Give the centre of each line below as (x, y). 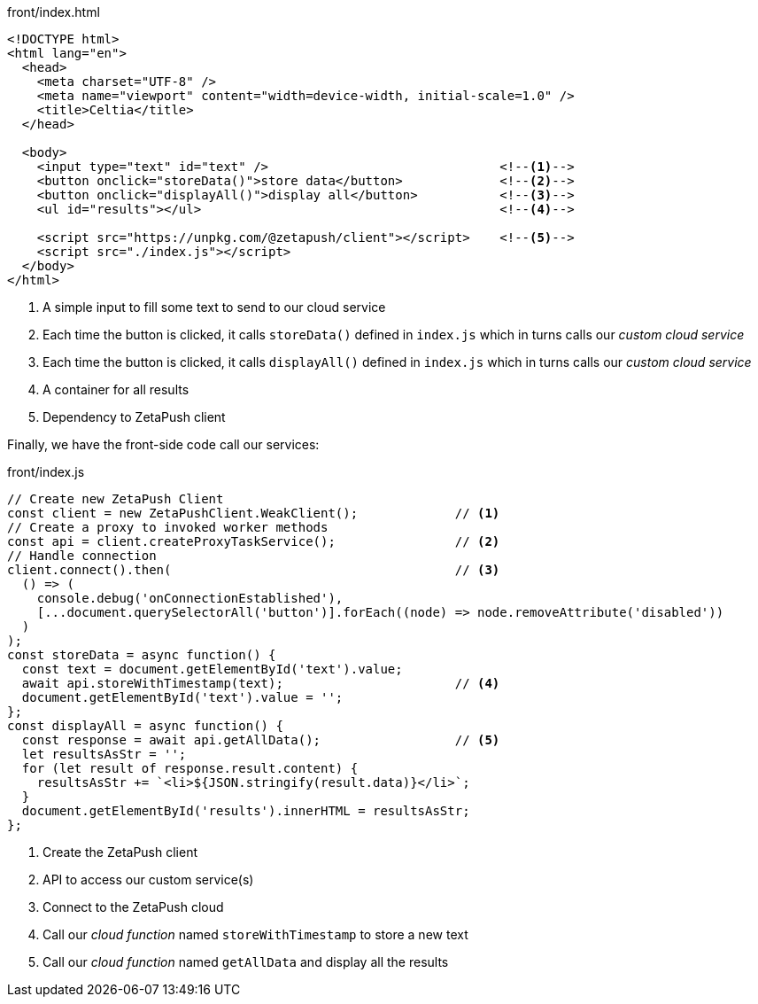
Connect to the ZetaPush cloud (133, 907)
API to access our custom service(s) (148, 879)
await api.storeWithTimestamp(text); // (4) (261, 683)
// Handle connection (82, 556)
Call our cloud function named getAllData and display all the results (246, 962)
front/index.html (54, 12)
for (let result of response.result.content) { (190, 768)
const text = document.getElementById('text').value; (212, 669)
